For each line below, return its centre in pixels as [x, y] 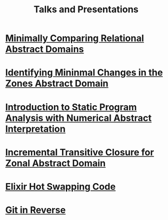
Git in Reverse [36, 210]
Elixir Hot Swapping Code [61, 186]
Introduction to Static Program [71, 107]
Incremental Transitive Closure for [80, 152]
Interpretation [35, 129]
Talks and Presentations [86, 9]
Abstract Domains [45, 49]
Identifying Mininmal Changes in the [84, 73]
